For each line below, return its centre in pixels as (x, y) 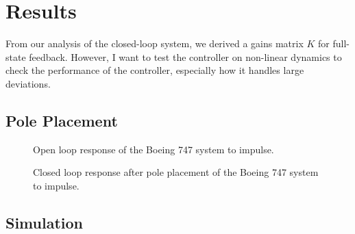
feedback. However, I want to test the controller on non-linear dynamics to (185, 56)
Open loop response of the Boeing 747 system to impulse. (154, 149)
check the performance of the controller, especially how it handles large (155, 70)
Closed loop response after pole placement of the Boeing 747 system (176, 172)
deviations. (28, 83)
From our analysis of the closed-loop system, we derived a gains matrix (155, 43)
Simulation (45, 222)
